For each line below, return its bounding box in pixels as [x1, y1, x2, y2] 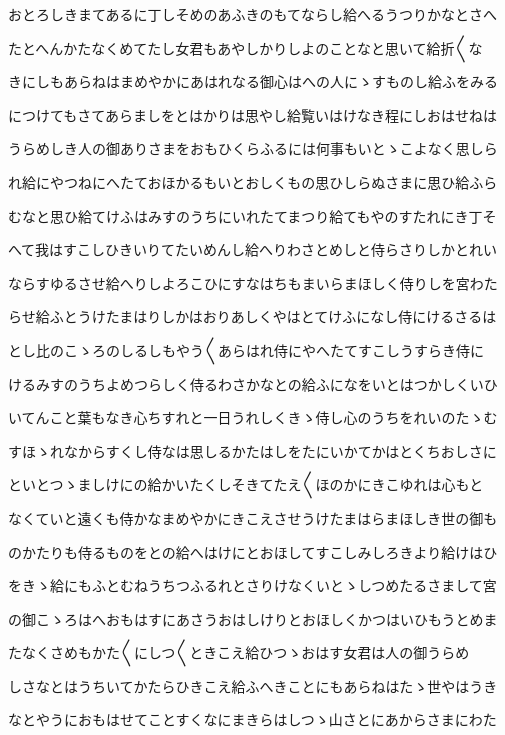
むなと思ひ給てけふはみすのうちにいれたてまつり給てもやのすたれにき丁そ [8, 205, 497, 226]
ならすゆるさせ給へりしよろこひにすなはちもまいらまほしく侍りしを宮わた [8, 272, 498, 293]
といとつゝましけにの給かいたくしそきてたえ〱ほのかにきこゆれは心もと [8, 474, 484, 495]
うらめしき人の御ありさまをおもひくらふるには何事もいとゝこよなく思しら [8, 138, 498, 159]
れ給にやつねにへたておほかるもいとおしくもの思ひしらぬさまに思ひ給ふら [8, 171, 498, 192]
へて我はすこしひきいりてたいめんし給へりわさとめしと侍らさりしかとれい [8, 239, 498, 260]
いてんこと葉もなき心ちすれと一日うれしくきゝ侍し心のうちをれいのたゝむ [8, 407, 498, 428]
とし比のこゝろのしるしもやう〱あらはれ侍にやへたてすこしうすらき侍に [8, 339, 484, 360]
